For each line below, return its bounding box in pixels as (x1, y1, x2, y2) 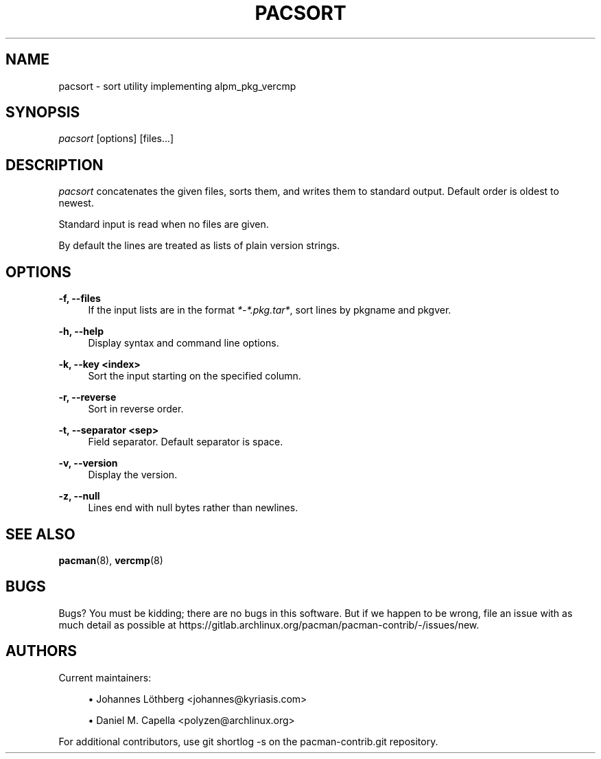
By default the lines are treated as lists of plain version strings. (58, 240, 340, 252)
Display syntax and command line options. (88, 337, 279, 349)
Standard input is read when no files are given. (58, 218, 269, 231)
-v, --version (58, 457, 118, 469)
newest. (58, 197, 94, 209)
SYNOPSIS (5, 104, 80, 121)
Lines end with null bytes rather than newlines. (88, 502, 298, 514)
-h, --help (58, 325, 104, 338)
